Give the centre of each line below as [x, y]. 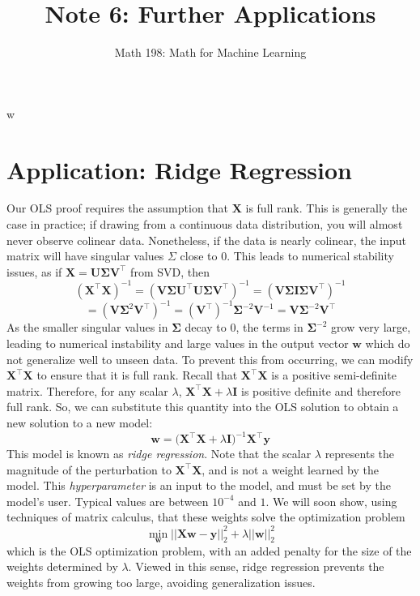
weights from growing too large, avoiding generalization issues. [161, 582]
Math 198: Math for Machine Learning [210, 52]
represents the [360, 454]
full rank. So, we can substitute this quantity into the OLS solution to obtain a [203, 407]
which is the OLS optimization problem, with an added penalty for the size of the [209, 550]
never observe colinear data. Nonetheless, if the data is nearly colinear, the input [207, 240]
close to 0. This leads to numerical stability [287, 256]
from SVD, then [170, 271]
